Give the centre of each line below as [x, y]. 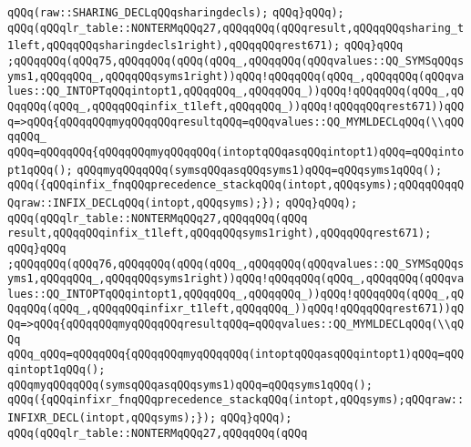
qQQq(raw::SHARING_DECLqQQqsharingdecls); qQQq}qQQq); [176, 13]
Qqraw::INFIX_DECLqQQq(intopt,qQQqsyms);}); [144, 203]
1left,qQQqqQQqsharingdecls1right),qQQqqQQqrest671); [174, 46]
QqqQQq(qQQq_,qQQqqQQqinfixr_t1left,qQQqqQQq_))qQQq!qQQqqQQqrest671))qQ [236, 309]
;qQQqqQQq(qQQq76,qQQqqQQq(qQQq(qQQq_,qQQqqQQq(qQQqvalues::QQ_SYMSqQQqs [236, 264]
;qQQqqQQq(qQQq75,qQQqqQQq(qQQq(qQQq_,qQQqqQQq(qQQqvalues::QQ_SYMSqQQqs [236, 61]
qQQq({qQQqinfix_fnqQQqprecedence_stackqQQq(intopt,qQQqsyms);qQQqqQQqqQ [236, 185]
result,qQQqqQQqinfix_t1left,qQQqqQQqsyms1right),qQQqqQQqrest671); [220, 234]
